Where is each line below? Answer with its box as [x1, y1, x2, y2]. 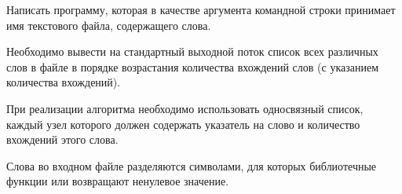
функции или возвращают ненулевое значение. [6, 173, 229, 189]
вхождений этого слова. [6, 131, 119, 148]
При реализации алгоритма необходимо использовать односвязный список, [6, 100, 364, 116]
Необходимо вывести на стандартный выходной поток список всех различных [6, 43, 378, 60]
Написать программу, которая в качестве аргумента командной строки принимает [6, 2, 396, 17]
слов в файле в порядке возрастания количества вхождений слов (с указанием [6, 58, 379, 75]
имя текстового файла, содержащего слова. [6, 16, 211, 33]
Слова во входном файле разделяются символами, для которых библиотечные [6, 157, 377, 174]
